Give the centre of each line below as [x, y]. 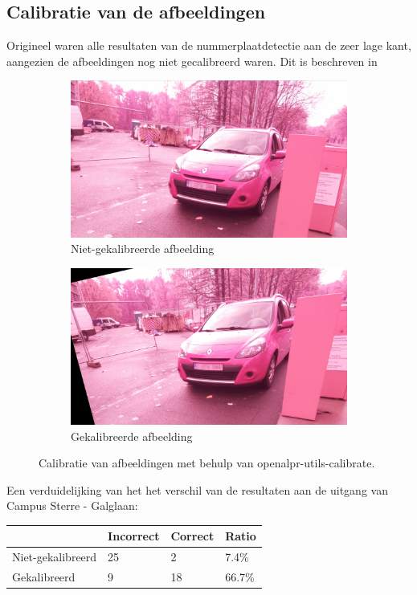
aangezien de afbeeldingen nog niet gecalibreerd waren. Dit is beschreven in [192, 61]
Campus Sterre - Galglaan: [72, 505]
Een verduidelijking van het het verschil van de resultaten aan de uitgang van [197, 489]
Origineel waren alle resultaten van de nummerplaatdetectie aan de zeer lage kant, [209, 45]
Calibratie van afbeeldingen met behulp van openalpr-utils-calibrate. [207, 463]
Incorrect [134, 536]
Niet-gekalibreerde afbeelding [143, 249]
